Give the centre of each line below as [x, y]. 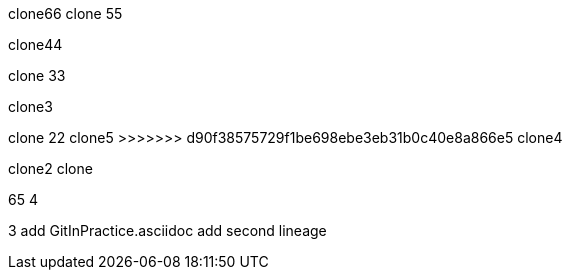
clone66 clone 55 [65, 13]
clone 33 [37, 75]
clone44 [35, 44]
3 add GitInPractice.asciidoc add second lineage [167, 230]
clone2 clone [50, 168]
